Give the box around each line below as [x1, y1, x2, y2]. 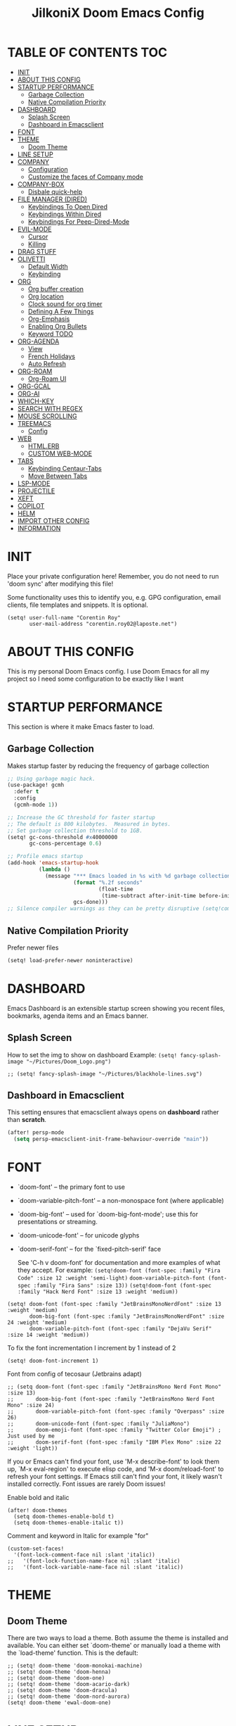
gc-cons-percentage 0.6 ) [29, 840, 102, 848]
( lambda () [38, 866, 71, 874]
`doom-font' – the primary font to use [17, 1183, 125, 1191]
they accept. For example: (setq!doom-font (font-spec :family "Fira [17, 1266, 221, 1275]
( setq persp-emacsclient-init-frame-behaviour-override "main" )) [13, 1135, 209, 1143]
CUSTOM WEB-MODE [27, 449, 93, 458]
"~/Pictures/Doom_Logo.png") [25, 1058, 112, 1065]
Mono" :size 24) [7, 1402, 55, 1409]
